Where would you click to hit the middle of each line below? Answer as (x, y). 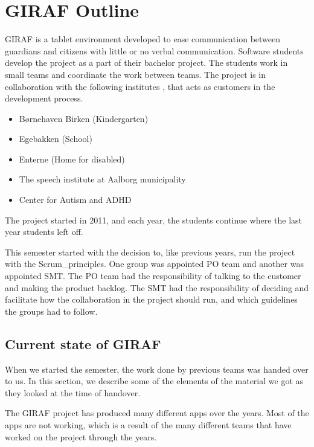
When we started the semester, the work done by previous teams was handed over (157, 369)
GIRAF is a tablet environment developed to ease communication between (143, 39)
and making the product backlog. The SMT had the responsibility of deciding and (157, 287)
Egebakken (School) (56, 139)
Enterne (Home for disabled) (72, 159)
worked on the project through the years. (81, 436)
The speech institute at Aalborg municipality (102, 179)
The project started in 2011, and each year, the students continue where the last (153, 220)
